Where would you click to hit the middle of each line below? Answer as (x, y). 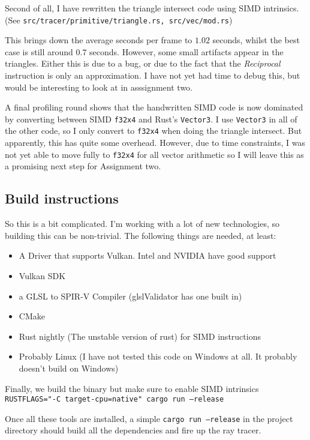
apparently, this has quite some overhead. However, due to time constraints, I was (155, 143)
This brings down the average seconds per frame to (99, 40)
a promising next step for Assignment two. (83, 166)
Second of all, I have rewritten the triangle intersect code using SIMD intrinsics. (152, 8)
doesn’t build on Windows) (69, 368)
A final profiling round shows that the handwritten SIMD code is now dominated (154, 107)
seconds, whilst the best (256, 40)
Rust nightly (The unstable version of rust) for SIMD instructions (140, 336)
